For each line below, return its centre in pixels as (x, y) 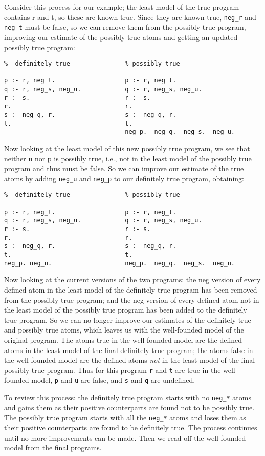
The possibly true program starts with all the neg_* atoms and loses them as (125, 417)
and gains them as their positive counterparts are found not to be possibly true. (129, 407)
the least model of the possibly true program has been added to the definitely (126, 310)
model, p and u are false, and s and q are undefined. (113, 380)
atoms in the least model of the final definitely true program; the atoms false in (129, 350)
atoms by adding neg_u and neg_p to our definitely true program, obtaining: (124, 178)
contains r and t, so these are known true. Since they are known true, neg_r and (130, 17)
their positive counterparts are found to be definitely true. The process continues (131, 427)
